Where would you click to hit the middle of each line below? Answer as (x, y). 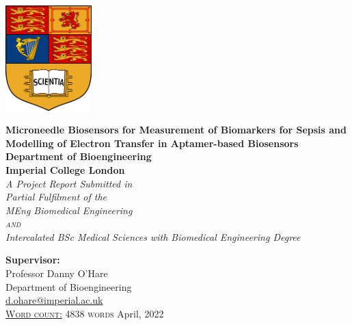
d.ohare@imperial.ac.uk (54, 300)
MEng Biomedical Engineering (69, 210)
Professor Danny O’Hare (57, 273)
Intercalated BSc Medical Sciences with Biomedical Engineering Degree (153, 236)
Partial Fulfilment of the (56, 197)
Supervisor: (33, 260)
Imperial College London (65, 169)
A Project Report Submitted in (69, 183)
